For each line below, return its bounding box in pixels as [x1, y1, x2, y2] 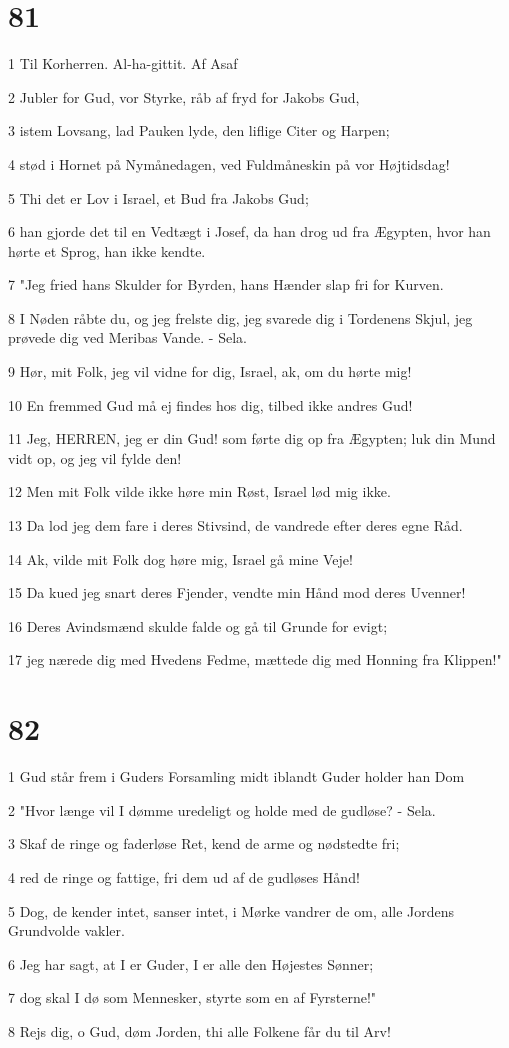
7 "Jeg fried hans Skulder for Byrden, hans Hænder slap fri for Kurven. [8, 274, 444, 295]
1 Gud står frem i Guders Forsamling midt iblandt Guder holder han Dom [8, 766, 465, 787]
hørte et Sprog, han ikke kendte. [8, 240, 206, 261]
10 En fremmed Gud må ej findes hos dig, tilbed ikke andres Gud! [8, 394, 413, 415]
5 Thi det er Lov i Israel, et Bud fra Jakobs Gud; [8, 187, 309, 208]
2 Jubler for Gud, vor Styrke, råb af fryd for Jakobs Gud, [8, 86, 360, 107]
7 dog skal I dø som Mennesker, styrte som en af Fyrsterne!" [8, 987, 377, 1008]
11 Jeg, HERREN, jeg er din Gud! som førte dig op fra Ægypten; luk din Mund [8, 428, 496, 449]
